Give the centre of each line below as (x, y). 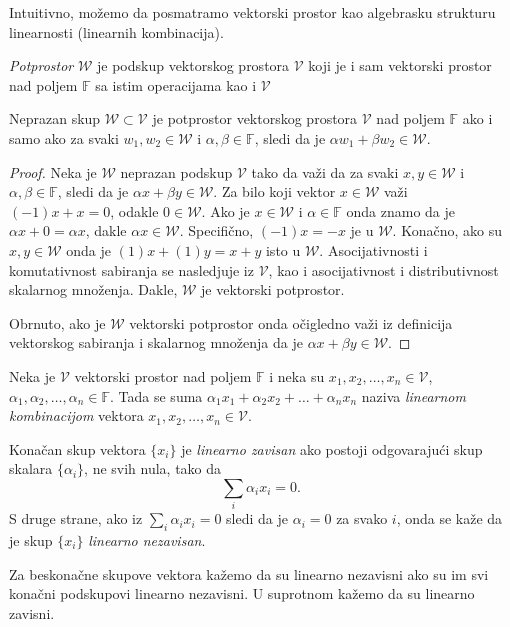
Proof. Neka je (53, 171)
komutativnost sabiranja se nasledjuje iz (131, 269)
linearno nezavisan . (147, 540)
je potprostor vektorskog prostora (255, 118)
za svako (362, 518)
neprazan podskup (176, 171)
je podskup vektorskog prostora (193, 65)
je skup (31, 540)
